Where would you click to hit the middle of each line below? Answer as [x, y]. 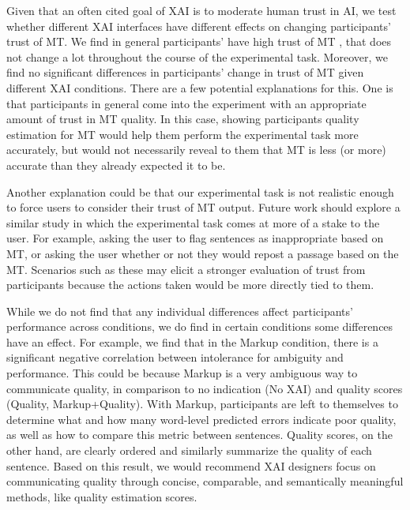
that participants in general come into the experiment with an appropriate [186, 103]
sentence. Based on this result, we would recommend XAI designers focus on [191, 465]
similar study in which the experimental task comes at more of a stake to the [193, 222]
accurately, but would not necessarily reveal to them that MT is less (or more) [196, 150]
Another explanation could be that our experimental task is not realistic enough [200, 191]
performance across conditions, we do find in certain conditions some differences [200, 326]
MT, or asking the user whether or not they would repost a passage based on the [203, 253]
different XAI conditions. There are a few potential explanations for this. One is [200, 87]
